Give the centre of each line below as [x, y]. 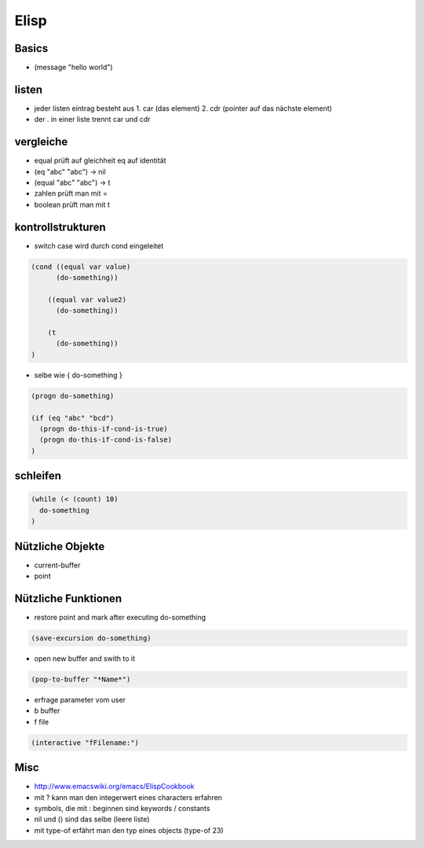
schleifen [38, 476]
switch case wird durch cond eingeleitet [99, 246]
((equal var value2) [87, 299]
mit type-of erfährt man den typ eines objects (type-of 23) [129, 830]
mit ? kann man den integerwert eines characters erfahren [128, 797]
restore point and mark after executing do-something [120, 617]
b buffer [47, 710]
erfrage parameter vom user [80, 699]
